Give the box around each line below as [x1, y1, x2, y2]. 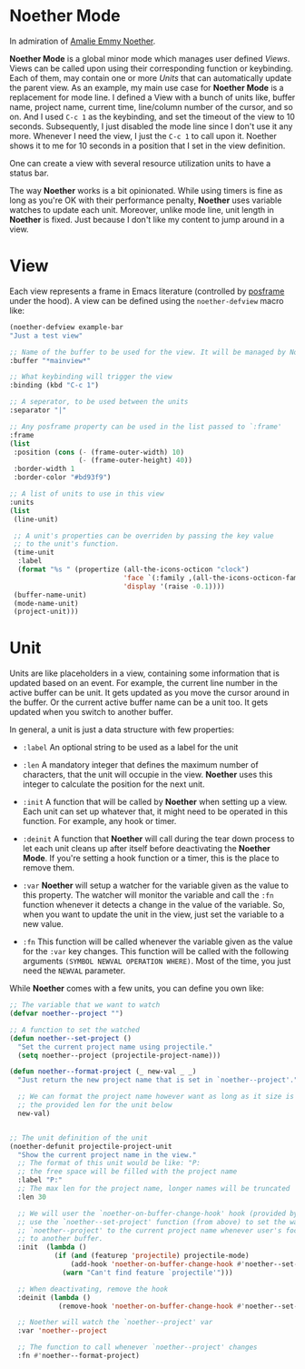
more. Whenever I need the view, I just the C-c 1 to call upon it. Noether [9, 130, 277, 141]
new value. [22, 919, 64, 930]
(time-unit [13, 548, 54, 558]
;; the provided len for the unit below [17, 1101, 172, 1110]
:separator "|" [9, 406, 67, 415]
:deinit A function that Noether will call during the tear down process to [22, 833, 295, 844]
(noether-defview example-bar [9, 322, 124, 332]
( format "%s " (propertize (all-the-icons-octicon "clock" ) [17, 565, 250, 574]
